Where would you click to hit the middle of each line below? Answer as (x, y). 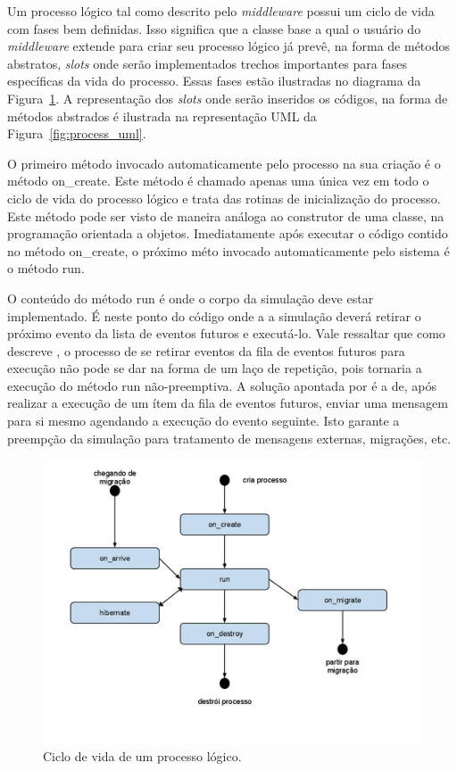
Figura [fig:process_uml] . (77, 133)
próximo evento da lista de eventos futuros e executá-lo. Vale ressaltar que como (226, 333)
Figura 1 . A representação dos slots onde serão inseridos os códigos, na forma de (228, 98)
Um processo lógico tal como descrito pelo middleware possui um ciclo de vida (221, 11)
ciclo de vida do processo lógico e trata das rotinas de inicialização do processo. (224, 198)
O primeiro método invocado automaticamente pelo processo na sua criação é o (224, 163)
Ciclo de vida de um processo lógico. (142, 755)
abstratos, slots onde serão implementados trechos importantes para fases (208, 63)
